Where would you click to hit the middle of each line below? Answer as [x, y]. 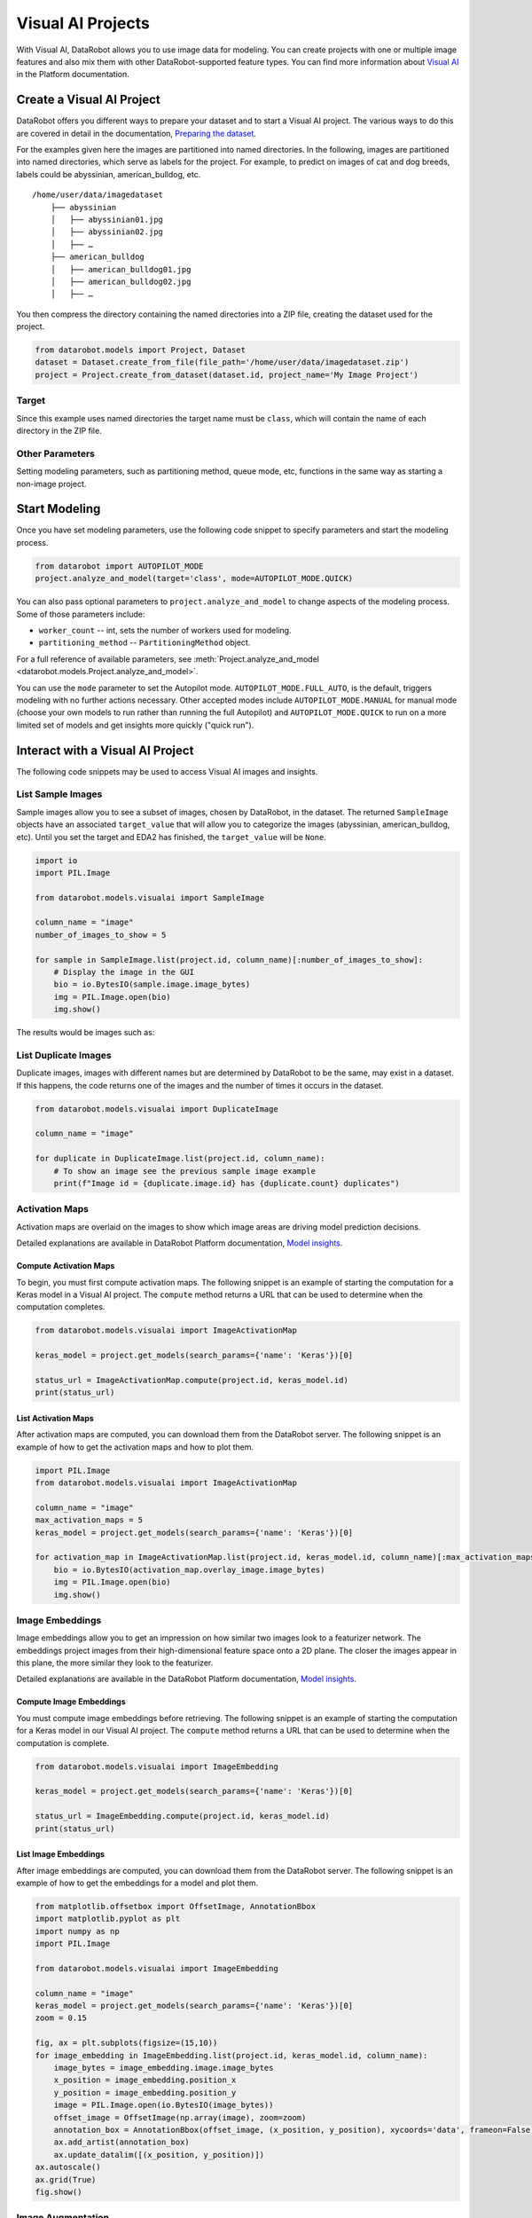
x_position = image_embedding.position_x [145, 2080]
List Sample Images [59, 794]
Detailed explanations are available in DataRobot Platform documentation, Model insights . [180, 1243]
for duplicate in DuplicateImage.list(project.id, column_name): [180, 1159]
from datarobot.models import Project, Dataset [140, 350]
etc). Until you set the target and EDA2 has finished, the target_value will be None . [172, 837]
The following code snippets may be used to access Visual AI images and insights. [167, 771]
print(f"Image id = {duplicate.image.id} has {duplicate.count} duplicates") [227, 1184]
